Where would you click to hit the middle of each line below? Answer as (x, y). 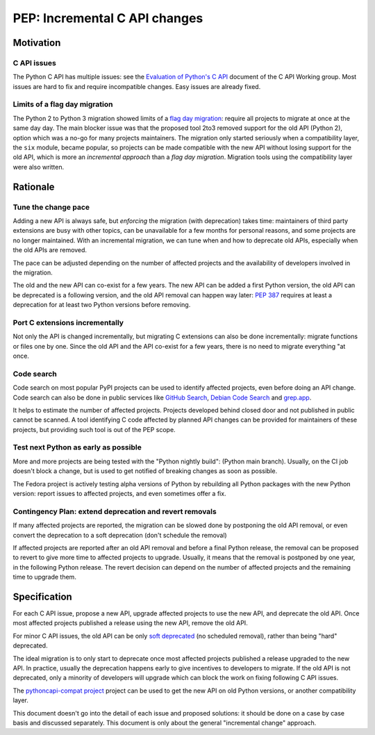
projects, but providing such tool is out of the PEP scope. (94, 429)
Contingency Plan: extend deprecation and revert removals (115, 511)
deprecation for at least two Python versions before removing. (102, 305)
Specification (42, 596)
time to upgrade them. (44, 577)
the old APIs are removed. (50, 250)
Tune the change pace (51, 207)
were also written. (39, 167)
